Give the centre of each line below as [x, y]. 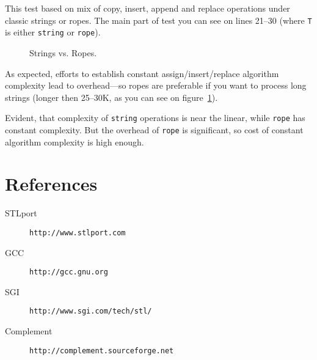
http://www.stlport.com [78, 233]
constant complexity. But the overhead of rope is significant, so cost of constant [154, 129]
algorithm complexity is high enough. [75, 141]
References [51, 184]
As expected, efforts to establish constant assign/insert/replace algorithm [142, 73]
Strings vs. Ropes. [63, 52]
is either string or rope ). [53, 32]
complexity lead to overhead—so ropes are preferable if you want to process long [156, 85]
